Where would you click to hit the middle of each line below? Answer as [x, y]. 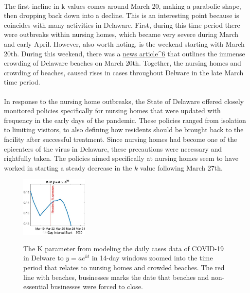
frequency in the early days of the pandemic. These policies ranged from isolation [125, 120]
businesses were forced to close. [97, 286]
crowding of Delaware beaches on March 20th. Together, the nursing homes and [123, 63]
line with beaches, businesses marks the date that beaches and [116, 277]
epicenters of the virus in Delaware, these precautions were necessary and [113, 148]
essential [36, 286]
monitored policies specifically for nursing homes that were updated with [112, 111]
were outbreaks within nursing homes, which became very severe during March [121, 34]
